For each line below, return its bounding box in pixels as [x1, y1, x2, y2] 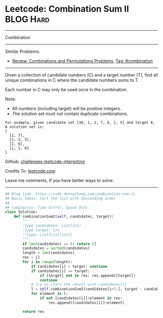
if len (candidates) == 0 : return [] [22, 241, 97, 246]
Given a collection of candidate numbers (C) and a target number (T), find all [5, 72, 158, 78]
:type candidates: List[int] [22, 223, 81, 228]
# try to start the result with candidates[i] [31, 282, 127, 287]
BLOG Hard [5, 14, 50, 25]
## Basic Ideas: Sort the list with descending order [5, 196, 116, 201]
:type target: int [22, 228, 60, 233]
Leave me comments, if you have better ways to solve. [5, 177, 114, 183]
